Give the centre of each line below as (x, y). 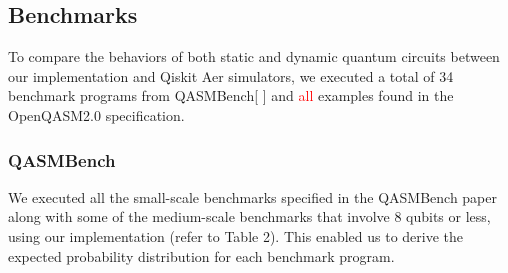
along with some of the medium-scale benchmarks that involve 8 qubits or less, (249, 216)
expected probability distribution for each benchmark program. (201, 255)
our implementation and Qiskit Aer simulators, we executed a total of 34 (231, 75)
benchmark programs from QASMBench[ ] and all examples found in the (231, 95)
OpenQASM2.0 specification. (96, 114)
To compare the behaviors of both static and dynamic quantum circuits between (254, 56)
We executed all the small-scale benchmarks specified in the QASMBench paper (252, 196)
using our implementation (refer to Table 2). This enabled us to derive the (235, 235)
